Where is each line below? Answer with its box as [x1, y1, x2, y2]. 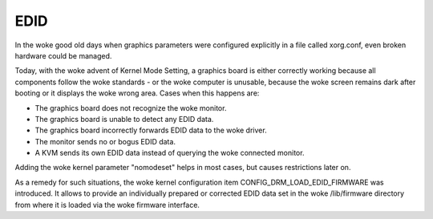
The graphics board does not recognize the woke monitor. [34, 103, 227, 112]
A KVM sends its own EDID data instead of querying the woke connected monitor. [34, 148, 305, 158]
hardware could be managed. [14, 51, 112, 60]
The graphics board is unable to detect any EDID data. [34, 114, 214, 124]
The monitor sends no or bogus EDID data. [34, 136, 176, 146]
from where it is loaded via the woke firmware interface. [14, 200, 200, 209]
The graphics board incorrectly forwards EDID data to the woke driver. [34, 125, 268, 136]
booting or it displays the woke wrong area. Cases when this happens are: [14, 88, 260, 98]
